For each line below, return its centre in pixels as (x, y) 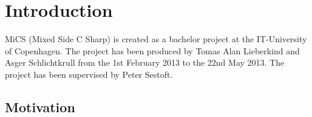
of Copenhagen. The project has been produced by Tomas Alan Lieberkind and (152, 50)
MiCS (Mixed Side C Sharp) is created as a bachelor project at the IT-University (156, 39)
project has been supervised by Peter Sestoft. (89, 74)
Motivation (40, 106)
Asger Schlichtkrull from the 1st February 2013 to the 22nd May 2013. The (145, 62)
